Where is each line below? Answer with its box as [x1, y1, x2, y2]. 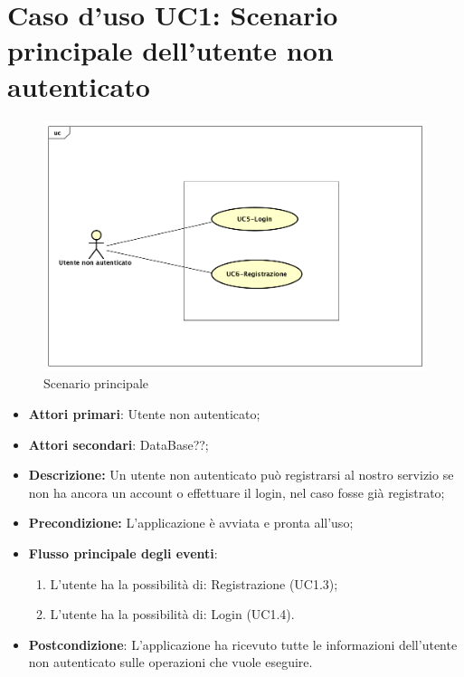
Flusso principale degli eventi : [28, 543, 218, 562]
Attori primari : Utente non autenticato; [28, 405, 260, 423]
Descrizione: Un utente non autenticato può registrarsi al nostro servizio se [28, 465, 454, 484]
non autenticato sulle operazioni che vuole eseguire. [28, 653, 313, 672]
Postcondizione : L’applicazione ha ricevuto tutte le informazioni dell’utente [28, 634, 458, 653]
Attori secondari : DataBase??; [28, 434, 209, 453]
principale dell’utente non [7, 32, 334, 69]
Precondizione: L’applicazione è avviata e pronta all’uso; [28, 513, 354, 532]
